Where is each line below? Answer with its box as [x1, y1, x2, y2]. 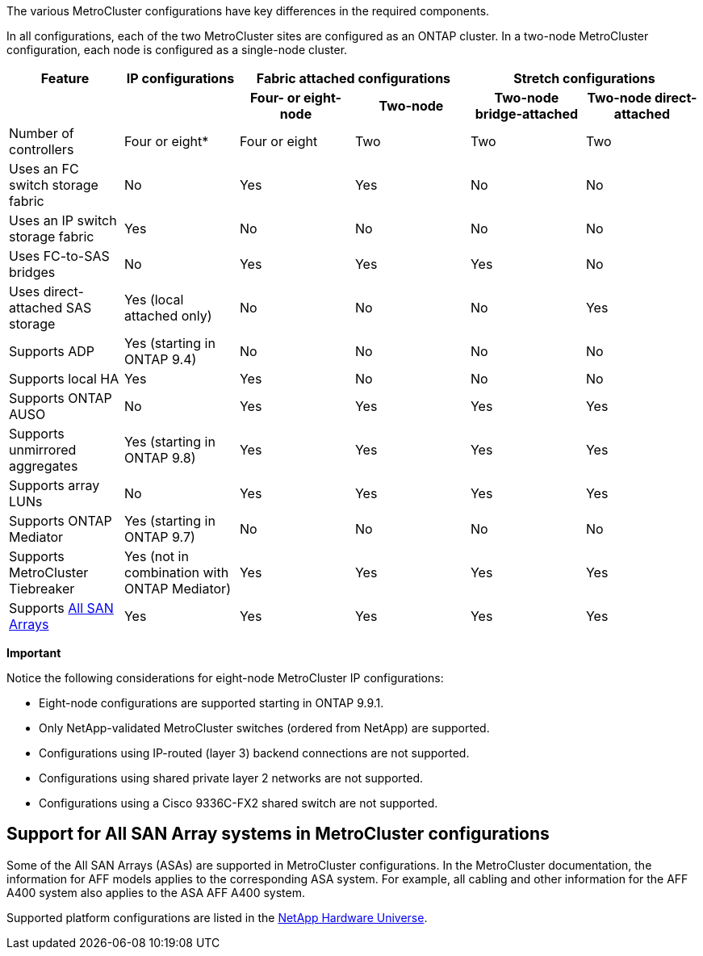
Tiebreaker [9, 581, 75, 597]
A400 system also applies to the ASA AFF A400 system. [6, 885, 305, 899]
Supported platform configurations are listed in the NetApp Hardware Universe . [6, 910, 428, 925]
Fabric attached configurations [256, 70, 451, 86]
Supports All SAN [9, 600, 114, 616]
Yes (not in [123, 548, 189, 564]
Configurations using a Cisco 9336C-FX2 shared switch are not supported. [39, 796, 438, 810]
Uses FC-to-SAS [9, 248, 110, 264]
